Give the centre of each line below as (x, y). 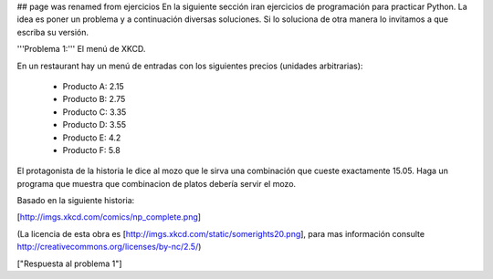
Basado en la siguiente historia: (76, 201)
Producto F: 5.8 (91, 150)
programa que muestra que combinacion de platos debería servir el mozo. (157, 183)
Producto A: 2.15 (93, 86)
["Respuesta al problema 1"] (69, 263)
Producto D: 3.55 (94, 125)
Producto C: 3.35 (94, 112)
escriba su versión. (52, 32)
